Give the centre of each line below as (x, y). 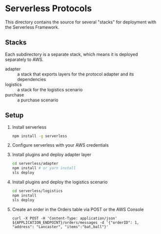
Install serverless (29, 127)
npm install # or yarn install (44, 168)
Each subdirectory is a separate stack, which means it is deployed (71, 54)
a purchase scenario (38, 100)
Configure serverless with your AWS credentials (60, 145)
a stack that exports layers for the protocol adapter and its (76, 74)
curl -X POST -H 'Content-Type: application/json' (65, 218)
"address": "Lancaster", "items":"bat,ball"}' (60, 227)
